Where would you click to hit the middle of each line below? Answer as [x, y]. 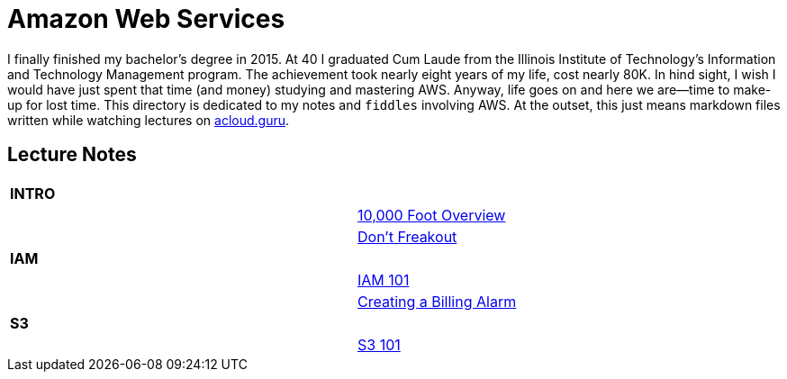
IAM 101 [384, 280]
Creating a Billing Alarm [437, 301]
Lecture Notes [72, 155]
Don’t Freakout [407, 236]
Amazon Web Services [146, 19]
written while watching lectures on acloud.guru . [149, 120]
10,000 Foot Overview [432, 215]
